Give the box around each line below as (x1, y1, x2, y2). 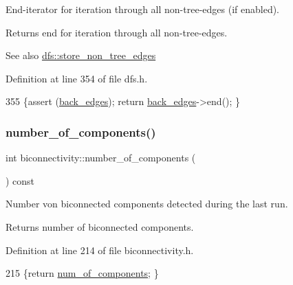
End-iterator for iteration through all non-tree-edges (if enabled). (6, 2, 280, 16)
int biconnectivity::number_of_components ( (6, 150, 196, 165)
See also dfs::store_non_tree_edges (6, 48, 156, 62)
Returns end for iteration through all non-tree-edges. (6, 25, 228, 39)
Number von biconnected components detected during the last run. (6, 196, 288, 211)
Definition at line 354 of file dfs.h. (6, 71, 148, 85)
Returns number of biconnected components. (6, 219, 194, 233)
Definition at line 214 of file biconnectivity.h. (6, 242, 194, 257)
